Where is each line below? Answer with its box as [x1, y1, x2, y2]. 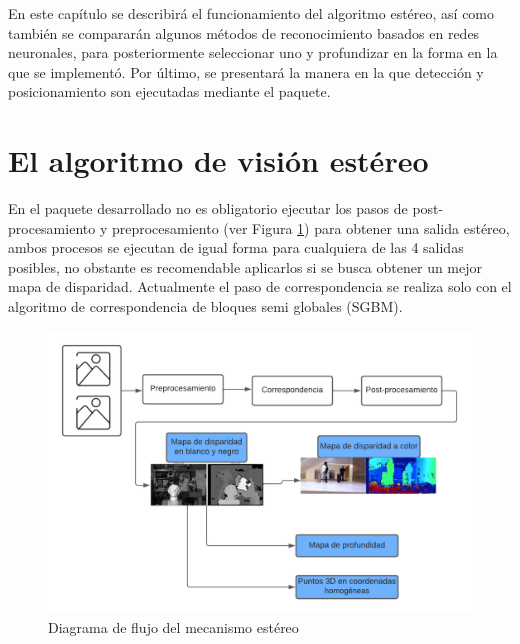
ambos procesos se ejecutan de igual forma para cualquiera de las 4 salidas [8, 237, 464, 258]
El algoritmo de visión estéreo [8, 140, 429, 181]
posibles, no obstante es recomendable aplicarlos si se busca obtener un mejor [8, 256, 483, 277]
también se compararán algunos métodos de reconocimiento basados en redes [8, 22, 480, 43]
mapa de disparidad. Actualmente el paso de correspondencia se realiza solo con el [8, 276, 512, 297]
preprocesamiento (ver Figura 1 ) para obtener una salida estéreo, [111, 217, 510, 238]
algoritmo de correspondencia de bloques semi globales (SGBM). [8, 296, 403, 317]
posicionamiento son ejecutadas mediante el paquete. [8, 81, 331, 102]
